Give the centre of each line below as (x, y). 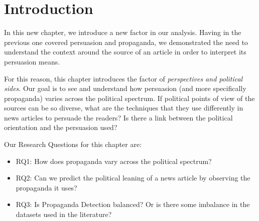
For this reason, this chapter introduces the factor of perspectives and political (123, 78)
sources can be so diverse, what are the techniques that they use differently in (124, 108)
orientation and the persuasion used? (61, 127)
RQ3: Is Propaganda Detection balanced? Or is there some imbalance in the (133, 204)
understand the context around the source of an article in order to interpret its (125, 52)
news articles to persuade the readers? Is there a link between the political (118, 117)
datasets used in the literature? (64, 214)
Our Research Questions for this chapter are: (73, 144)
